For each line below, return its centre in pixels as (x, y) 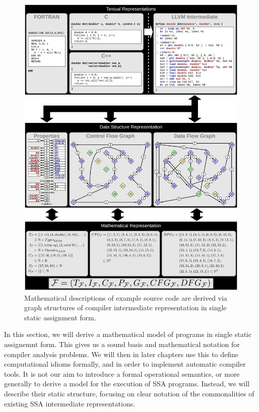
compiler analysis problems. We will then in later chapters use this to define (121, 354)
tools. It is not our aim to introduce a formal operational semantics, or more (122, 373)
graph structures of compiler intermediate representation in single (125, 307)
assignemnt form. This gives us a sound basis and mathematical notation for (122, 344)
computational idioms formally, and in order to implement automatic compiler (125, 364)
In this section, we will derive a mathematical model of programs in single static (128, 334)
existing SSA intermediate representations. (70, 403)
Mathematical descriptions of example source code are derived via (126, 297)
